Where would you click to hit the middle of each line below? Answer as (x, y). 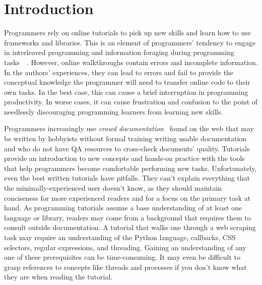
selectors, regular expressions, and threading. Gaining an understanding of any (125, 247)
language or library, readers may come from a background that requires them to (127, 217)
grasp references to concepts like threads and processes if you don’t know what (125, 267)
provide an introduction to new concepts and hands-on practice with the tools (124, 158)
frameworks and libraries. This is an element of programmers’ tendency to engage (130, 42)
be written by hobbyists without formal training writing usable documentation (125, 138)
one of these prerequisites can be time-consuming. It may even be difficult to (122, 257)
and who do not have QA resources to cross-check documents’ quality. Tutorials (127, 148)
